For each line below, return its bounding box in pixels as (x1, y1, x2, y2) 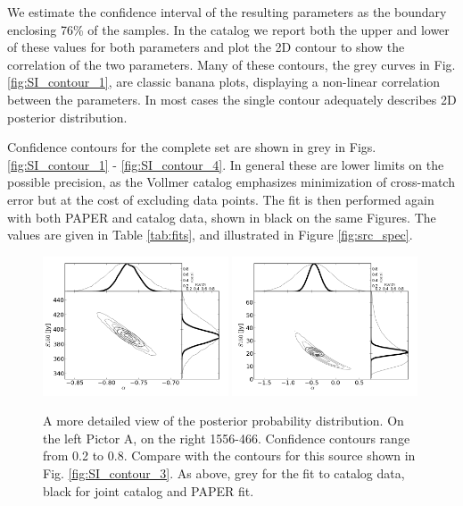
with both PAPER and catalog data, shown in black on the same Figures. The (7, 207, 436, 226)
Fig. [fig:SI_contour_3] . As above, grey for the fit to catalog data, (43, 463, 405, 482)
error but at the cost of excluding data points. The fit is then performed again (7, 190, 434, 208)
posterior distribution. (7, 107, 128, 126)
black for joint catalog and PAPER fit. (43, 481, 254, 500)
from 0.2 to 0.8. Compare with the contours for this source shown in (43, 446, 416, 465)
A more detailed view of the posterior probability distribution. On (43, 411, 404, 430)
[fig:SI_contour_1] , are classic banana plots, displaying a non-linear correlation (7, 72, 441, 91)
